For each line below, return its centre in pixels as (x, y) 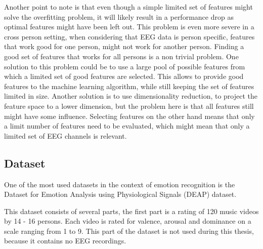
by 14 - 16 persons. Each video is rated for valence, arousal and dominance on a (128, 221)
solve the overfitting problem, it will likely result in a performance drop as (119, 16)
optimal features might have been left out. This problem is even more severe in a (129, 27)
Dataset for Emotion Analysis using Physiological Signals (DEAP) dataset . (120, 194)
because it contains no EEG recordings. (65, 241)
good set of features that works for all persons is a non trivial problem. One (121, 56)
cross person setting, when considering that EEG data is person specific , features (129, 36)
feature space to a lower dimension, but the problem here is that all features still (129, 106)
